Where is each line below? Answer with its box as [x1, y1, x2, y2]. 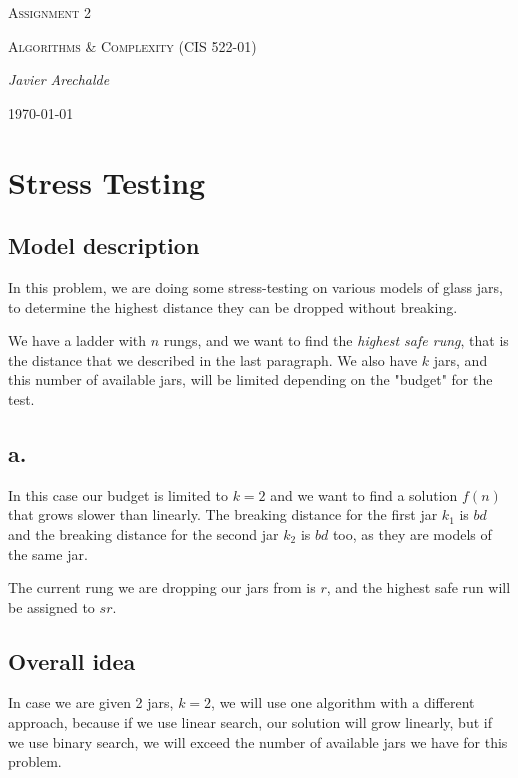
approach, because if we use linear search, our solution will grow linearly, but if [8, 712, 492, 733]
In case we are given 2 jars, [8, 692, 174, 713]
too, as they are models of [332, 523, 492, 544]
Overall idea [8, 645, 136, 676]
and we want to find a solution [270, 484, 458, 505]
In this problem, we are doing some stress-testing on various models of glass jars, [8, 276, 503, 297]
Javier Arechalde [8, 69, 110, 90]
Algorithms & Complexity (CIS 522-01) [8, 35, 257, 56]
